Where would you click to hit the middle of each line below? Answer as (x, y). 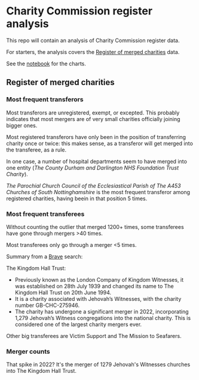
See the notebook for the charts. (46, 64)
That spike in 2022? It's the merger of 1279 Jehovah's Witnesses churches (98, 364)
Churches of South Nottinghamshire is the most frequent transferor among (98, 192)
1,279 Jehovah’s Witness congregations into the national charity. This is (103, 318)
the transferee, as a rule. (36, 150)
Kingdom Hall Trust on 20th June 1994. (63, 292)
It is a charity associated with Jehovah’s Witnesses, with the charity (98, 298)
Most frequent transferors (45, 99)
